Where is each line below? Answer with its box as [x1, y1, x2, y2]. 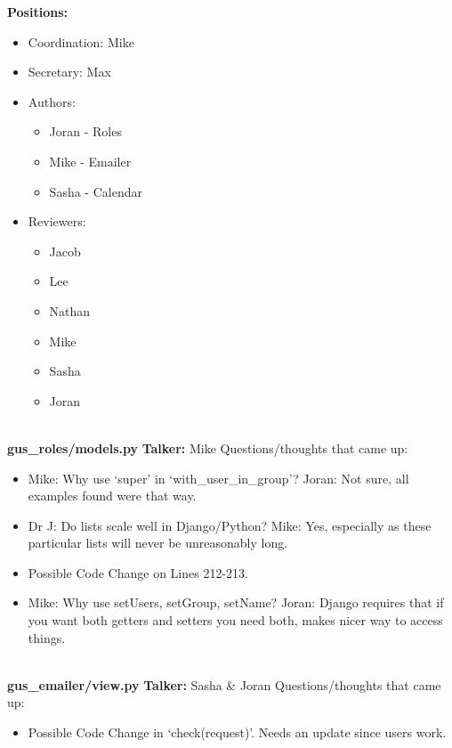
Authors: [28, 92, 76, 110]
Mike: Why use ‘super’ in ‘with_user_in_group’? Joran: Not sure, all [28, 468, 409, 487]
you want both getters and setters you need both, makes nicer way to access [28, 611, 443, 630]
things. [28, 628, 66, 646]
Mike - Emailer [49, 151, 132, 170]
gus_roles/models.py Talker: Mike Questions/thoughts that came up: [7, 438, 408, 457]
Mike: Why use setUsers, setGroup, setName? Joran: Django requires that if [28, 593, 444, 612]
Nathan [49, 301, 91, 320]
